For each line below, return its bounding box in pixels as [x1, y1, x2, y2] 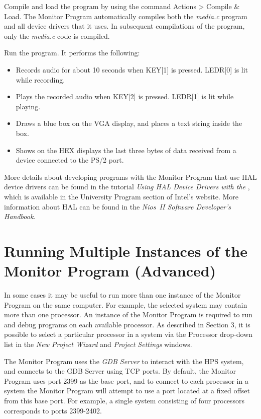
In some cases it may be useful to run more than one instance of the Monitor [4, 290, 241, 300]
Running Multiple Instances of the [4, 240, 247, 261]
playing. [16, 101, 41, 111]
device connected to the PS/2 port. [16, 155, 124, 165]
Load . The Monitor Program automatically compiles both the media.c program [4, 11, 247, 21]
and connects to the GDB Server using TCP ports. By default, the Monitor [4, 366, 236, 376]
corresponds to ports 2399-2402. [4, 405, 102, 415]
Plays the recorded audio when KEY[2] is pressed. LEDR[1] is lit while [16, 91, 234, 102]
